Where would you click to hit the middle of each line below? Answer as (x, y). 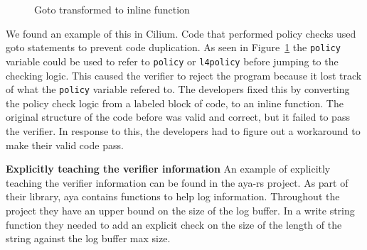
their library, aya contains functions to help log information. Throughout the (173, 196)
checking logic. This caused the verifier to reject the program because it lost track (184, 75)
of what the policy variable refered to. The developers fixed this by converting (178, 89)
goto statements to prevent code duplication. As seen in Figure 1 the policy (173, 47)
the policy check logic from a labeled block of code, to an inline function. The (175, 103)
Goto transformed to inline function (112, 9)
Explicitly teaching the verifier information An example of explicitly (168, 169)
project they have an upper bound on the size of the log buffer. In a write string (180, 210)
